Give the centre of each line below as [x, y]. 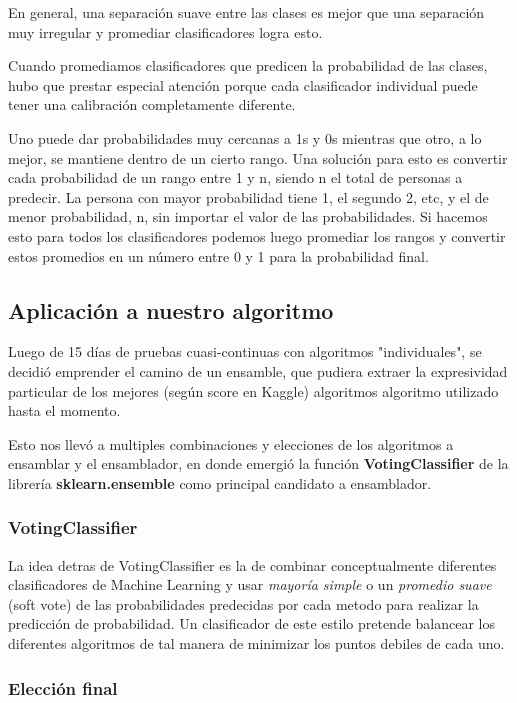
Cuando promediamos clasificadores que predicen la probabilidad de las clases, [248, 65]
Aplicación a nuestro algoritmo [171, 309]
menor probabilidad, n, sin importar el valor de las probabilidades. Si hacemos [248, 216]
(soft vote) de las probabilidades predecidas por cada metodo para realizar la [243, 603]
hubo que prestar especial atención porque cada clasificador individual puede [243, 84]
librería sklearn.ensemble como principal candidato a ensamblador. [220, 482]
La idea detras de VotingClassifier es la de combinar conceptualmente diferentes [252, 564]
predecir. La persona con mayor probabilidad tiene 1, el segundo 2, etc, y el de [248, 196]
